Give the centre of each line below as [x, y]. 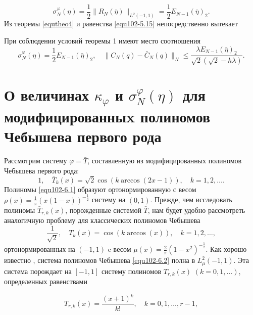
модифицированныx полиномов [107, 117]
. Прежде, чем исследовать [191, 199]
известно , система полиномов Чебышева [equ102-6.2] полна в [100, 260]
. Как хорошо [226, 249]
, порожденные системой [103, 210]
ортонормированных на [40, 249]
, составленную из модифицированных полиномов [165, 161]
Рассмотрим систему [36, 161]
